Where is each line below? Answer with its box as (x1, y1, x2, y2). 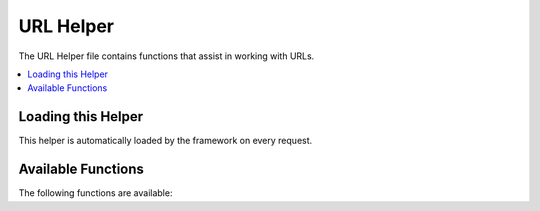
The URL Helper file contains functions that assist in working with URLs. (18, 50, 315, 62)
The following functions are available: (18, 187, 173, 199)
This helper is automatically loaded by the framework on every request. (18, 135, 313, 147)
